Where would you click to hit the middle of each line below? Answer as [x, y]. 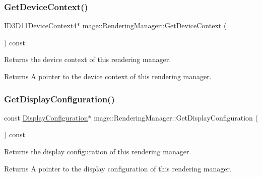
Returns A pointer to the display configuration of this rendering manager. [118, 168]
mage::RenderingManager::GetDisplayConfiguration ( [176, 117]
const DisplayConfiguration [46, 117]
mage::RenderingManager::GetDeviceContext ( [154, 25]
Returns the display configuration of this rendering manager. [98, 151]
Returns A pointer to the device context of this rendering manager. [108, 76]
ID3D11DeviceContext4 [41, 25]
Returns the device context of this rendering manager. [88, 59]
